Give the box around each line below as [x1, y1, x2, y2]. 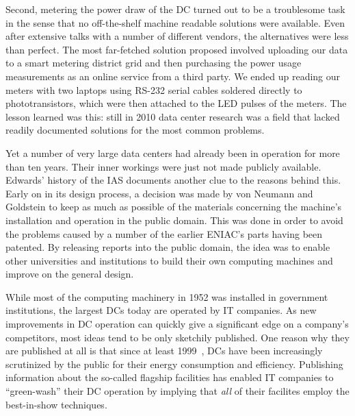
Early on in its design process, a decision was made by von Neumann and [5, 186, 313, 200]
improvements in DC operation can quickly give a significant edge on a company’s [5, 317, 349, 331]
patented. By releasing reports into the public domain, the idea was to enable [5, 240, 330, 254]
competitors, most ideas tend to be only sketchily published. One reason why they [5, 330, 350, 344]
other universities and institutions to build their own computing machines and [5, 253, 333, 267]
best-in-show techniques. [5, 397, 107, 411]
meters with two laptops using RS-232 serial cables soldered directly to [5, 82, 302, 97]
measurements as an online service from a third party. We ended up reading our [5, 69, 341, 83]
